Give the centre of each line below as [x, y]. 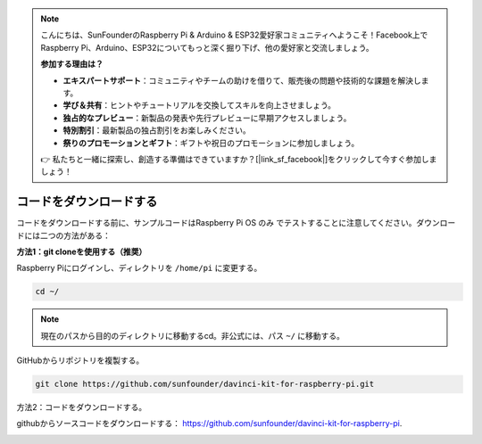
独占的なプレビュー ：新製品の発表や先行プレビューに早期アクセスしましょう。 [207, 118]
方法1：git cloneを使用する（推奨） [82, 251]
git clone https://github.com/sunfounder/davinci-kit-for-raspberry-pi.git [205, 384]
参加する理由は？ [72, 64]
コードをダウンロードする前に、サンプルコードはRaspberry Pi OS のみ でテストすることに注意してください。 [216, 223]
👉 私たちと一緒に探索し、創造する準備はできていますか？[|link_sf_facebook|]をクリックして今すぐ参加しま [239, 159]
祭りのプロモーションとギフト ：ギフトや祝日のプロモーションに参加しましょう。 [211, 143]
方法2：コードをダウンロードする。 [82, 407]
